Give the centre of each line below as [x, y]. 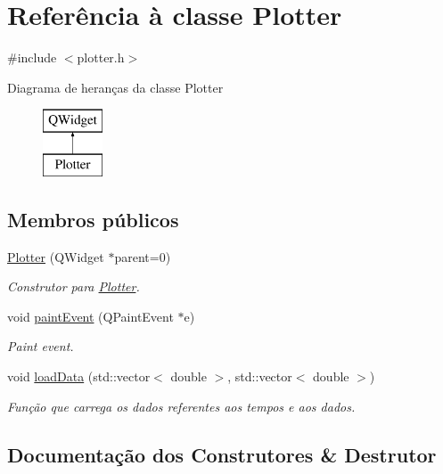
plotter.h [101, 57]
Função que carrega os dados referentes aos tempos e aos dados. [181, 406]
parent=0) [143, 256]
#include [32, 57]
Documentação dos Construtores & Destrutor [222, 454]
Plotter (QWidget [56, 256]
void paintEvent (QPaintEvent [90, 316]
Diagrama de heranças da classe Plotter [115, 87]
